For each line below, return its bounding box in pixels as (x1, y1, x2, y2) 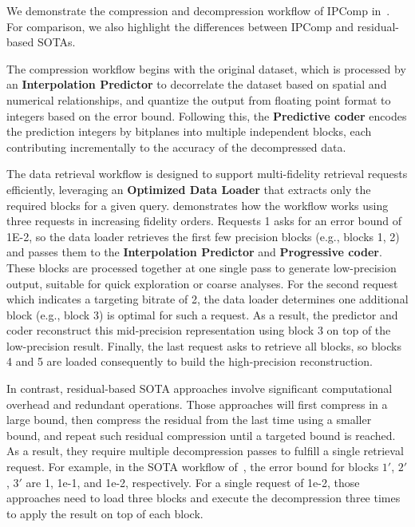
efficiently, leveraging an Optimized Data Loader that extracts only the (6, 180, 371, 197)
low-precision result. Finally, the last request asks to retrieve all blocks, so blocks (6, 337, 401, 354)
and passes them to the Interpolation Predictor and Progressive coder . (6, 244, 382, 260)
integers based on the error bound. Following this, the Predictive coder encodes (6, 107, 407, 124)
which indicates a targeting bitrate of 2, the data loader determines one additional (6, 291, 409, 307)
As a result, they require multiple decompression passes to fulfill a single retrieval (6, 442, 404, 459)
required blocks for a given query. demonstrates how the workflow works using (6, 196, 389, 213)
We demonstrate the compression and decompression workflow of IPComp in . (6, 2, 390, 18)
